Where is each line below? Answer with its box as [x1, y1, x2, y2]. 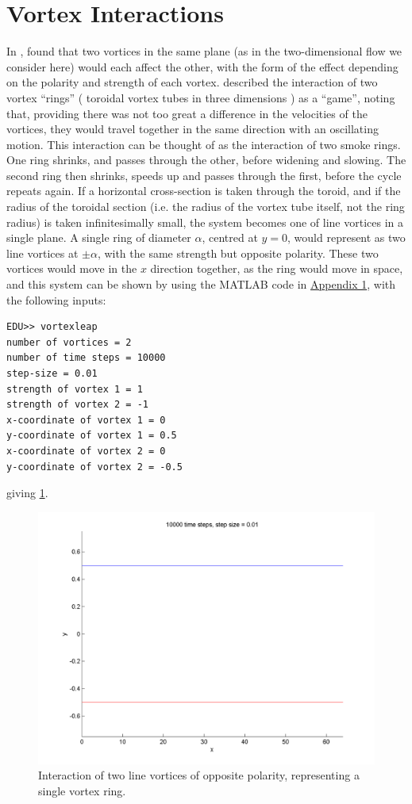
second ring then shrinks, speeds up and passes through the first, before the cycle [6, 167, 402, 183]
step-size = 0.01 [6, 368, 98, 379]
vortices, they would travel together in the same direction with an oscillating [6, 121, 379, 137]
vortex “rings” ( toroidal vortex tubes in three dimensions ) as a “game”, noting [6, 89, 395, 105]
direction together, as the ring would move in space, [150, 260, 403, 277]
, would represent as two [287, 229, 406, 246]
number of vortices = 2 [6, 336, 132, 348]
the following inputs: [6, 291, 106, 308]
